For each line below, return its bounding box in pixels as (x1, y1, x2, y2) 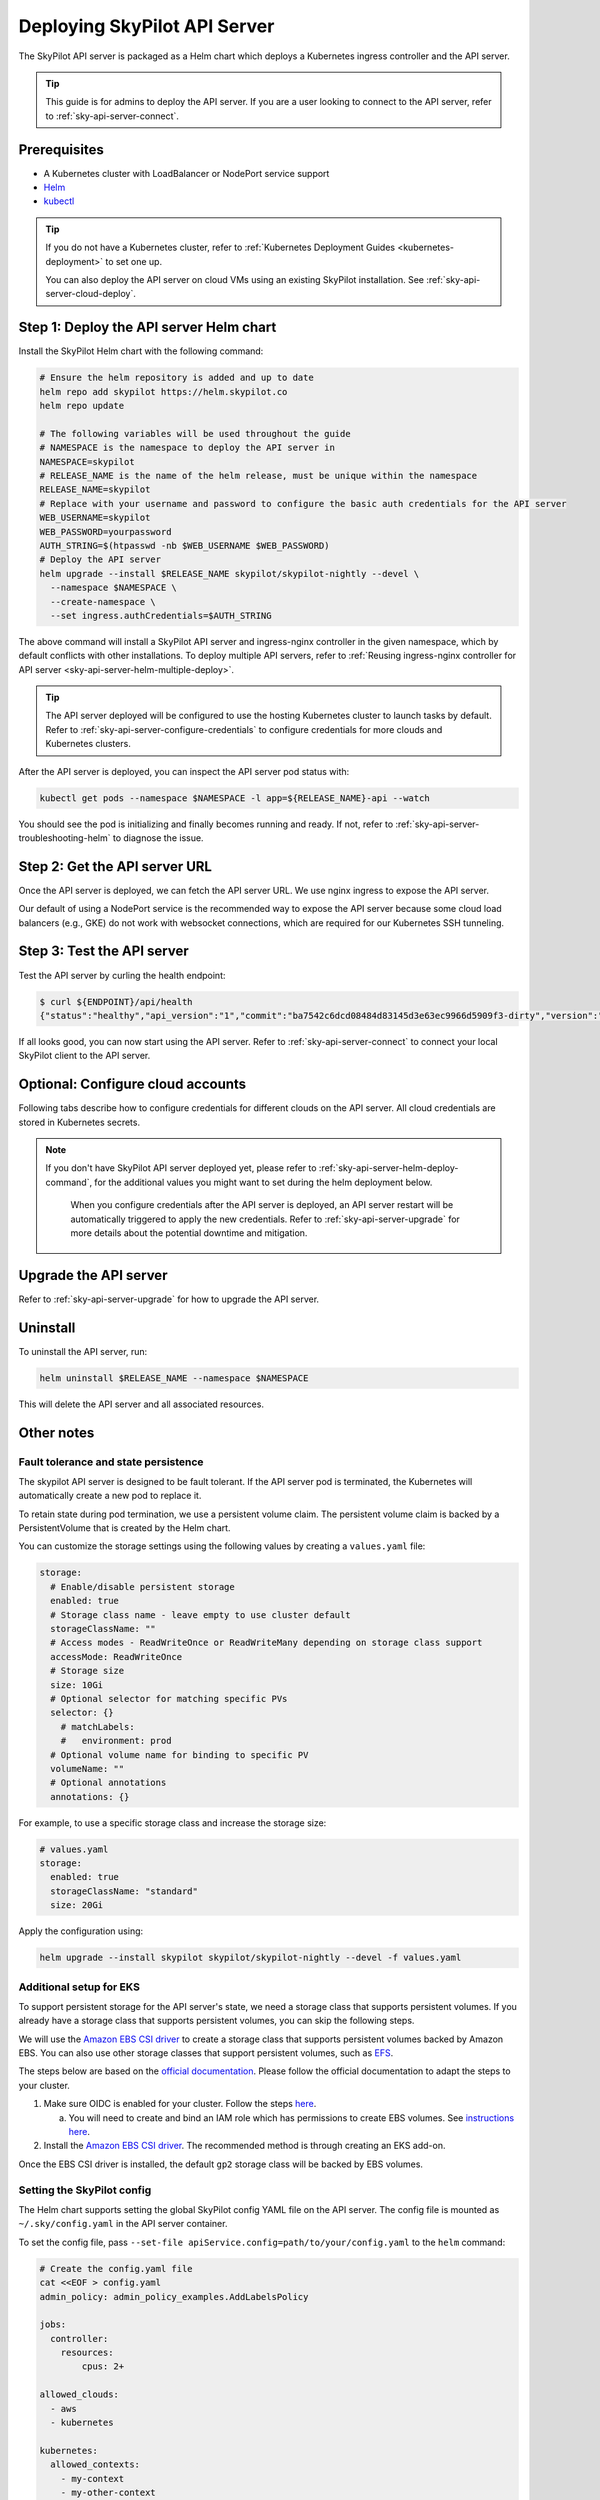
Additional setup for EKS (18, 1980, 140, 1994)
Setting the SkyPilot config (18, 2183, 152, 2197)
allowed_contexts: (50, 2459, 140, 2470)
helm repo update (39, 400, 125, 412)
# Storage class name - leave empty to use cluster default (50, 1609, 351, 1620)
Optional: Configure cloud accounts (18, 1076, 247, 1093)
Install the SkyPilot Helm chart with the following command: (18, 345, 264, 357)
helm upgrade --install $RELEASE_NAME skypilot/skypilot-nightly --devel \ (39, 568, 420, 579)
